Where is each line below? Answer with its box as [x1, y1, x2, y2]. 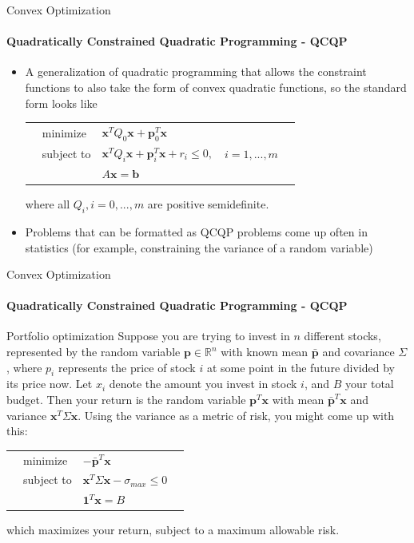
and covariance [322, 343, 395, 360]
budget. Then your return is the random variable [6, 391, 246, 408]
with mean [272, 391, 324, 408]
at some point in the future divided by [206, 359, 395, 375]
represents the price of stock [58, 359, 196, 375]
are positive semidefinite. [147, 196, 269, 212]
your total [345, 375, 394, 392]
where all [25, 196, 70, 212]
